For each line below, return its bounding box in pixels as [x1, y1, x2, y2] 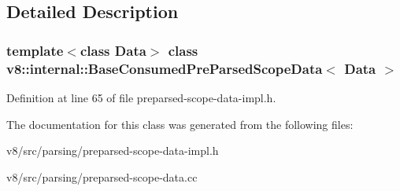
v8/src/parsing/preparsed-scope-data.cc [6, 168, 198, 185]
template [6, 40, 64, 60]
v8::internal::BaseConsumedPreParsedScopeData [6, 58, 323, 78]
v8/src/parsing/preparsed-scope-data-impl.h [6, 142, 219, 159]
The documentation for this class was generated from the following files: [6, 116, 354, 132]
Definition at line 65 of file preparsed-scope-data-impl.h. [6, 89, 276, 105]
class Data [80, 40, 146, 60]
